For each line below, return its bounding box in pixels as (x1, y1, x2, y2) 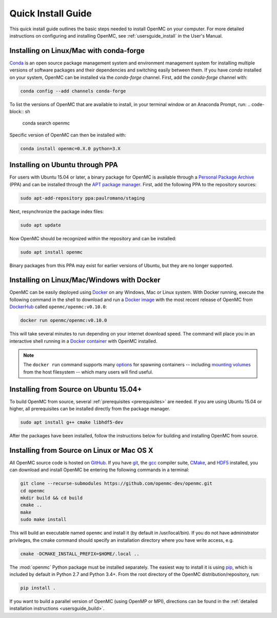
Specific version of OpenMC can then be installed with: (9, 132, 126, 138)
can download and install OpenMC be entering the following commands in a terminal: (9, 467, 190, 473)
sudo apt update (20, 222, 62, 228)
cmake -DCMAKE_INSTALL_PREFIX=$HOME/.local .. (20, 551, 140, 557)
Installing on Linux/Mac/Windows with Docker (9, 276, 161, 285)
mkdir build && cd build (20, 495, 83, 501)
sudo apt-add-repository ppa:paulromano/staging (20, 195, 145, 201)
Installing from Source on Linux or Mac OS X (9, 446, 153, 455)
